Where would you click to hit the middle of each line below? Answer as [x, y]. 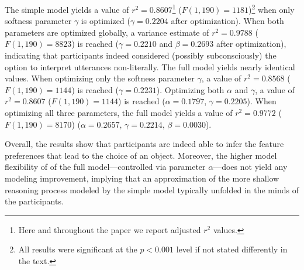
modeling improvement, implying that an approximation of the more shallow [142, 178]
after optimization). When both [227, 21]
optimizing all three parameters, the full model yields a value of [119, 112]
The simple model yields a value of [67, 9]
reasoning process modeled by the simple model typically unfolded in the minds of [152, 189]
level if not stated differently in [232, 249]
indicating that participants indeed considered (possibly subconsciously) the [141, 55]
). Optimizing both [190, 89]
